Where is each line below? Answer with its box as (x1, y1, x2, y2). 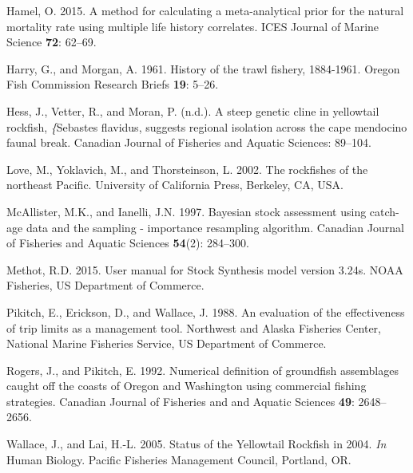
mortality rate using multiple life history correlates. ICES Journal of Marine (6, 18, 379, 34)
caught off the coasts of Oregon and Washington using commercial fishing (6, 377, 367, 394)
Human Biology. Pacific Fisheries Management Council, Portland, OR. (6, 451, 351, 467)
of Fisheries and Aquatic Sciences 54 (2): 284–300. (6, 235, 249, 251)
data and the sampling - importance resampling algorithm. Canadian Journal (26, 219, 404, 235)
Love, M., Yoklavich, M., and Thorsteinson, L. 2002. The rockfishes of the (6, 160, 368, 177)
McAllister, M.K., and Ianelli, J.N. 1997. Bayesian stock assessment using (6, 203, 367, 219)
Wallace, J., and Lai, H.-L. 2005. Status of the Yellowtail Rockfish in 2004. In (6, 436, 387, 452)
